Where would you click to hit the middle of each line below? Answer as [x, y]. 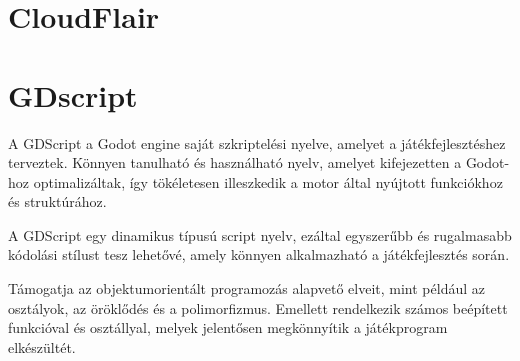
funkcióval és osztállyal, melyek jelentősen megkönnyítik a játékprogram [228, 327]
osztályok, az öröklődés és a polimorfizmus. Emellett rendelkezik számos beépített [258, 307]
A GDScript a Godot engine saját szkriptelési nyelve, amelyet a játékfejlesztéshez [257, 142]
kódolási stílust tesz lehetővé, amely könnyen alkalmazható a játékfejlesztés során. [259, 254]
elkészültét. [42, 346]
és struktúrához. [57, 201]
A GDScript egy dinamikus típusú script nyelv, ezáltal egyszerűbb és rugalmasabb [260, 234]
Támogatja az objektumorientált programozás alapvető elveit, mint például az [246, 288]
